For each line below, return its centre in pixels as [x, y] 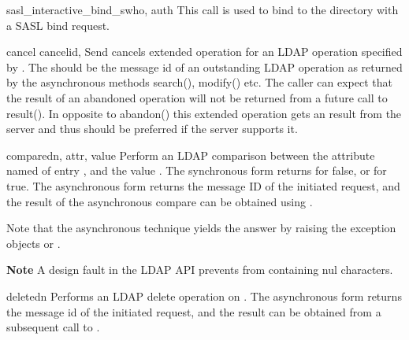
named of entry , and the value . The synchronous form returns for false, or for [197, 170]
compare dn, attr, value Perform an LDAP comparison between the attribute [191, 155]
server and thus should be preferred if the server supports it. [152, 129]
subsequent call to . [53, 327]
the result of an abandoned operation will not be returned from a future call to [197, 97]
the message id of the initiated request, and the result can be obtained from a [194, 311]
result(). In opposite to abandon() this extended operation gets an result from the [204, 113]
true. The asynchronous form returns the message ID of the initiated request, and [203, 185]
